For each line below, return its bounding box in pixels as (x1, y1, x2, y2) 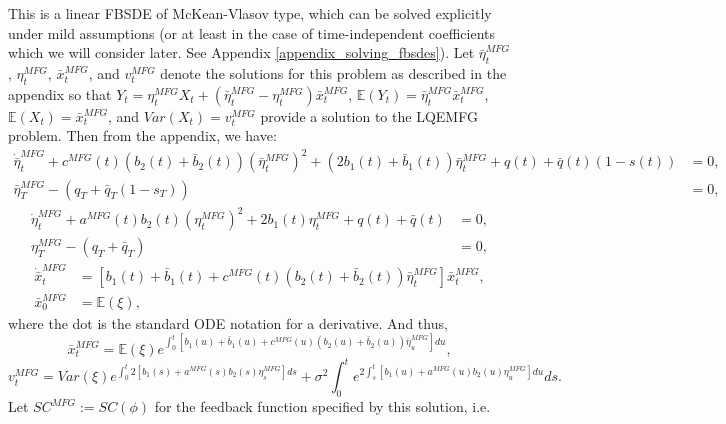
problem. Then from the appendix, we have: (8, 125, 277, 146)
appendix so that (8, 83, 112, 104)
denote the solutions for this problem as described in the (160, 62, 507, 83)
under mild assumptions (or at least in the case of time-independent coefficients (8, 22, 496, 43)
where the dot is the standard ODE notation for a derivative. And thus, (8, 312, 448, 333)
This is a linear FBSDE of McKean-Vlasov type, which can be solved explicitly (8, 3, 492, 23)
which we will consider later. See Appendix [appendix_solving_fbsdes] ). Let (8, 42, 475, 63)
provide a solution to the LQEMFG (260, 105, 478, 126)
